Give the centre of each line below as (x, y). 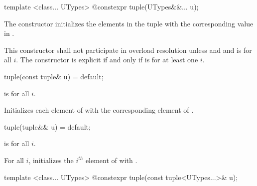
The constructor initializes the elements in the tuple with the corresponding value (129, 23)
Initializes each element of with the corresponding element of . (99, 110)
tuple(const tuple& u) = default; (54, 76)
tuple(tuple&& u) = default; (47, 126)
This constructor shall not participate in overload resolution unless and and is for (128, 50)
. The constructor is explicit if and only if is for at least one (107, 60)
